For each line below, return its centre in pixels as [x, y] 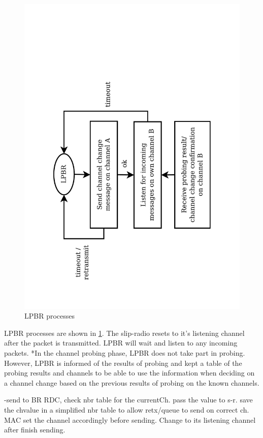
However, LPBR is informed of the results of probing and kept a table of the [123, 363]
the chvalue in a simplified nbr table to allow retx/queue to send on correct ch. [127, 410]
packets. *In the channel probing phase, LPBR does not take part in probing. [125, 353]
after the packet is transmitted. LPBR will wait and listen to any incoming [121, 343]
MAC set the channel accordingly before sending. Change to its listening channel [130, 419]
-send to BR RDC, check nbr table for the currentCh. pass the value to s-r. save [128, 400]
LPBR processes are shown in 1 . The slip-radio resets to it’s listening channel [124, 333]
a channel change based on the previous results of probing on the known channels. [132, 382]
